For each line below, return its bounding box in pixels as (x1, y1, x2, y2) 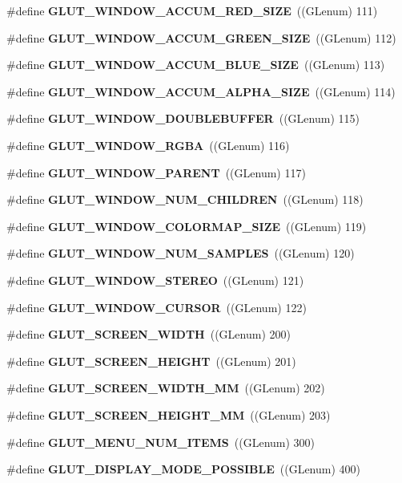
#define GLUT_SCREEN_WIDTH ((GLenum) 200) (6, 326, 291, 343)
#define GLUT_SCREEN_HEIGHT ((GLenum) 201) (6, 352, 296, 369)
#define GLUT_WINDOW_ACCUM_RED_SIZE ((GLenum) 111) (6, 2, 378, 18)
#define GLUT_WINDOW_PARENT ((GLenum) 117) (6, 164, 306, 181)
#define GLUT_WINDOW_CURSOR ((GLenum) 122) (6, 298, 307, 315)
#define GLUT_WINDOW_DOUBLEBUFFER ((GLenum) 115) (6, 110, 360, 127)
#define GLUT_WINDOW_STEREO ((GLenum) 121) (6, 271, 304, 288)
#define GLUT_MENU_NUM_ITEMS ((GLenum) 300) (6, 433, 316, 450)
